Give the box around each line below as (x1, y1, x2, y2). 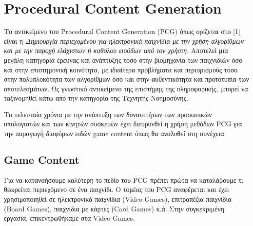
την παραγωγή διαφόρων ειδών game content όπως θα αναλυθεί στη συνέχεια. (4, 128, 226, 139)
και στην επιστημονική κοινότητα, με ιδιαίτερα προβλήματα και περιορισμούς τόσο (4, 64, 238, 74)
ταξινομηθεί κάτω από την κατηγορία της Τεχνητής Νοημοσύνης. (4, 93, 189, 103)
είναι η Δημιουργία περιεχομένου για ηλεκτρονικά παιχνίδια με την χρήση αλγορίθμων (4, 35, 244, 46)
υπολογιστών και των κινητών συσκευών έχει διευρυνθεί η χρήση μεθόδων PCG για (4, 119, 242, 129)
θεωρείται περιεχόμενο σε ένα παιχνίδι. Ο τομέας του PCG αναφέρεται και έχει (4, 184, 229, 194)
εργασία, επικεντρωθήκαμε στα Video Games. (4, 213, 135, 223)
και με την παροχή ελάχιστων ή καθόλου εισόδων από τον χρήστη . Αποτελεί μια (4, 45, 228, 55)
